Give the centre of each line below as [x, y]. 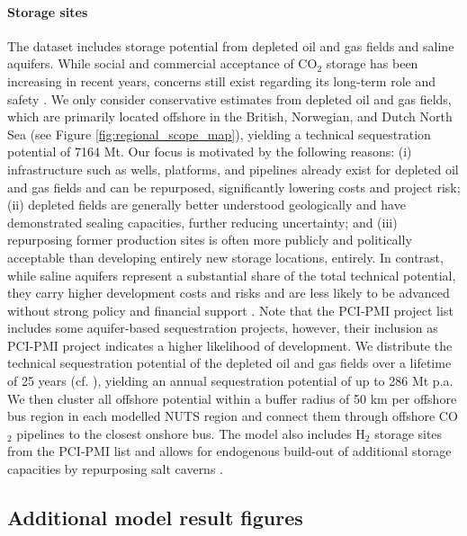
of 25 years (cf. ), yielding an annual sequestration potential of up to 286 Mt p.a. [230, 381]
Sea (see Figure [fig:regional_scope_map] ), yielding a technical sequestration [219, 134]
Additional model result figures [155, 518]
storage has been [372, 63]
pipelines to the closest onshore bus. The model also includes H [191, 433]
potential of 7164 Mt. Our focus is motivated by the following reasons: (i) [210, 152]
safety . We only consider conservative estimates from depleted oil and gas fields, [229, 98]
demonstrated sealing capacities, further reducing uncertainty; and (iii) [202, 222]
